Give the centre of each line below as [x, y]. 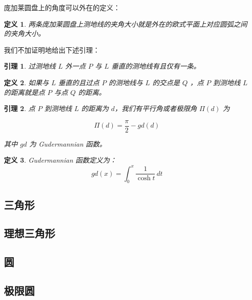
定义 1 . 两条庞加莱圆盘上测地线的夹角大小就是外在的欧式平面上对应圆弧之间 [126, 24]
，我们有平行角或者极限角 [156, 108]
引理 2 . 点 [20, 108]
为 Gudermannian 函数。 [68, 143]
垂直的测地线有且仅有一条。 [156, 66]
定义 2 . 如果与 [26, 82]
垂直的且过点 [79, 82]
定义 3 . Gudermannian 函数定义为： [60, 160]
